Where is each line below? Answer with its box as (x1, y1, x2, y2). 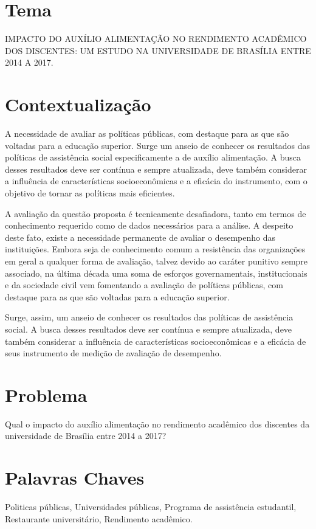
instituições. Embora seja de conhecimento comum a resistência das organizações (5, 243, 306, 255)
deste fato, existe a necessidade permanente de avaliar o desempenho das (5, 230, 275, 243)
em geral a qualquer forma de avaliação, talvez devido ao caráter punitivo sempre (5, 254, 308, 267)
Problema (5, 382, 88, 407)
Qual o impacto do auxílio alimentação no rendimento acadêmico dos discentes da (5, 417, 310, 430)
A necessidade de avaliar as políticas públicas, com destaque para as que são (5, 127, 289, 140)
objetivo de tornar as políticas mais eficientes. (5, 187, 175, 199)
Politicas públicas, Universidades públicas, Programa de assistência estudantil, (5, 500, 297, 513)
